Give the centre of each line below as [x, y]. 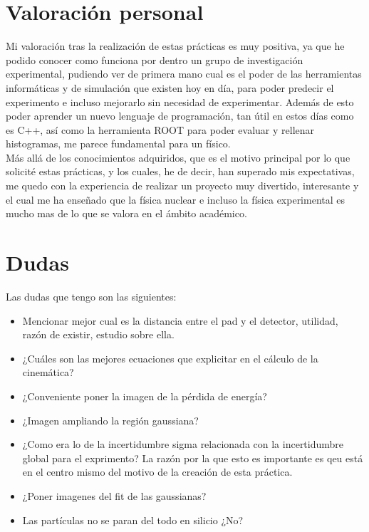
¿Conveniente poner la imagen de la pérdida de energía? [145, 396]
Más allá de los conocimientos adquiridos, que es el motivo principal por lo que [178, 157]
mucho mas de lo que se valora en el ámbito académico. [126, 213]
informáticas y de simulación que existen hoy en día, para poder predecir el [170, 87]
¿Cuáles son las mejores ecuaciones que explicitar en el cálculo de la [170, 358]
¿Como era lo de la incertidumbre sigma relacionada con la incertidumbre [183, 444]
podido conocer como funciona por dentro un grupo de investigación [155, 59]
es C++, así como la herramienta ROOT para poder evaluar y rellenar [160, 129]
